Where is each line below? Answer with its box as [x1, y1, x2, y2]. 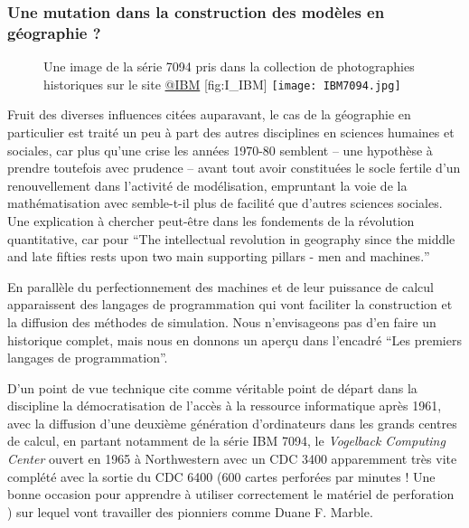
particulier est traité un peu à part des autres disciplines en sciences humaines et [7, 122, 455, 141]
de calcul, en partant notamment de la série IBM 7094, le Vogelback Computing [7, 431, 446, 450]
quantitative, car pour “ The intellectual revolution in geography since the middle [7, 229, 455, 248]
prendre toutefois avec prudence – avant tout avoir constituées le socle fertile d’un [7, 158, 461, 177]
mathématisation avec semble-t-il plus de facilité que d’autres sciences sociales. [7, 193, 443, 212]
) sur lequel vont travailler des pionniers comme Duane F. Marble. [7, 502, 373, 521]
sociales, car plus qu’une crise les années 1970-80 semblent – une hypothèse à [7, 140, 433, 159]
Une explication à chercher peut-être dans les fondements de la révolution [7, 211, 415, 230]
